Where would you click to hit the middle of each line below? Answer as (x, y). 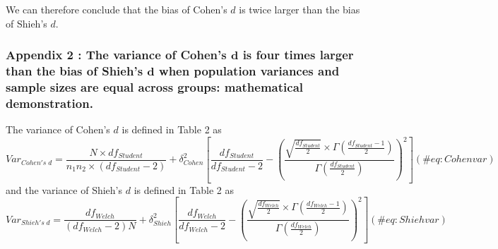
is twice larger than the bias (300, 9)
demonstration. (49, 103)
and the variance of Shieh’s (64, 189)
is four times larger (298, 55)
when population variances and (249, 71)
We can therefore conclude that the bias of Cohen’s (117, 9)
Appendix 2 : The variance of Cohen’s (116, 55)
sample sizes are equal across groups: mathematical (154, 86)
